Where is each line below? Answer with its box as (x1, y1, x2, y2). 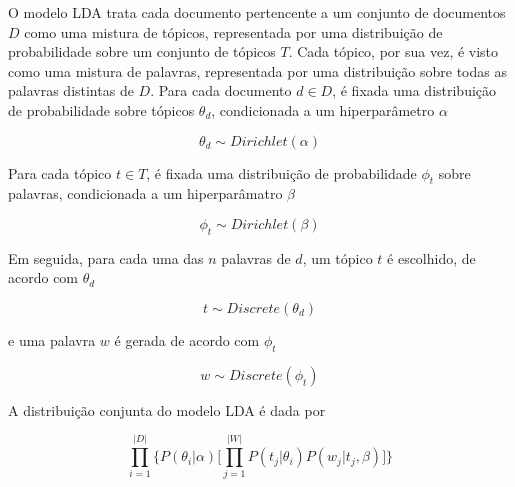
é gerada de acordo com (114, 329, 260, 350)
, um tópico (302, 247, 373, 268)
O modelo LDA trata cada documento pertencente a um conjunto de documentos (8, 2, 506, 22)
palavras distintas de (8, 80, 134, 101)
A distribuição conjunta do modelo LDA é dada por (8, 399, 326, 420)
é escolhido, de (387, 247, 476, 268)
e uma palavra (8, 329, 96, 350)
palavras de (221, 247, 291, 268)
